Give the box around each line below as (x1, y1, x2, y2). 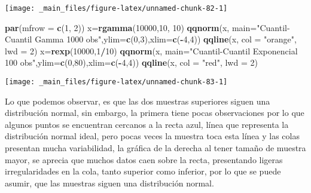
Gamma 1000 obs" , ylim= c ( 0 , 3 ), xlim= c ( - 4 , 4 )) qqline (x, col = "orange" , (35, 33, 297, 45)
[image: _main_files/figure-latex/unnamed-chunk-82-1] (5, 4, 228, 13)
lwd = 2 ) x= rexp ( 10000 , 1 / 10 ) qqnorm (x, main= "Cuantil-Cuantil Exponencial (5, 44, 298, 57)
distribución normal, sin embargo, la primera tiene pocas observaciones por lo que (5, 106, 304, 119)
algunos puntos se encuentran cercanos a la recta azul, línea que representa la (5, 118, 289, 130)
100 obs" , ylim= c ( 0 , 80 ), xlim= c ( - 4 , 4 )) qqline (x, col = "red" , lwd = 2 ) (5, 56, 258, 69)
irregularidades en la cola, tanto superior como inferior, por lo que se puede (5, 165, 281, 177)
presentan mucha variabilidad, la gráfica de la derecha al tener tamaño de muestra (5, 142, 306, 154)
